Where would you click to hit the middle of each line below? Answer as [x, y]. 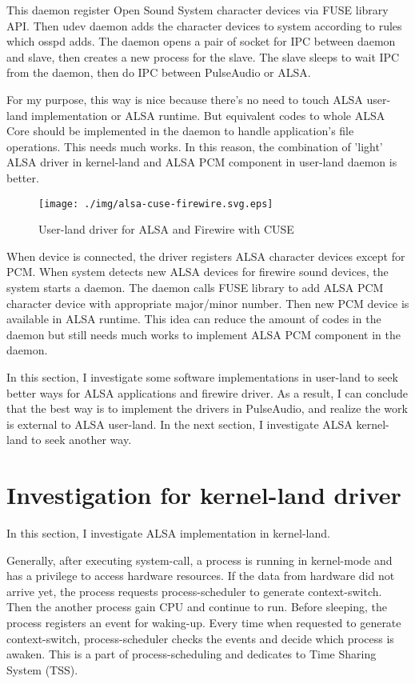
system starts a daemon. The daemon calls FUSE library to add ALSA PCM [195, 287]
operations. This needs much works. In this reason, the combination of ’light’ [195, 146]
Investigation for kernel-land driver [204, 495]
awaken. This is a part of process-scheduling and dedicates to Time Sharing [192, 654]
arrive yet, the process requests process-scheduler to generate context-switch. [194, 591]
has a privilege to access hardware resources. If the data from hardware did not [201, 576]
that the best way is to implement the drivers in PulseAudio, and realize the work [207, 408]
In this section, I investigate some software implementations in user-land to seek [202, 376]
